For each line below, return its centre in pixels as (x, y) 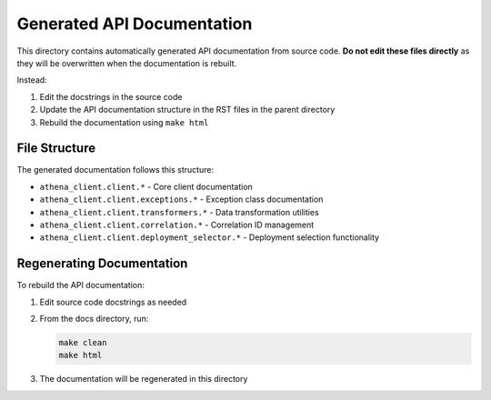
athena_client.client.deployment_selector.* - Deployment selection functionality (210, 237)
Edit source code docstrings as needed (113, 302)
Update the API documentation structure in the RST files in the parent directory (187, 110)
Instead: (32, 80)
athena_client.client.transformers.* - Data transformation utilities (180, 212)
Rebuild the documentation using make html (124, 122)
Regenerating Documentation (102, 264)
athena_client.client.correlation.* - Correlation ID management (177, 225)
